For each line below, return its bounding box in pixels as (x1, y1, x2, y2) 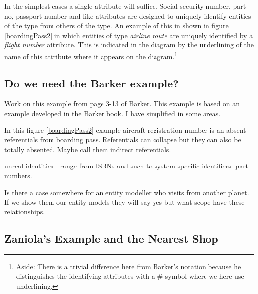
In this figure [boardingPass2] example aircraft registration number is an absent (4, 125, 246, 135)
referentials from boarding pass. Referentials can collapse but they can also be (4, 134, 241, 145)
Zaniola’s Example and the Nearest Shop (4, 230, 218, 246)
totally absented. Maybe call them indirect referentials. (4, 144, 171, 154)
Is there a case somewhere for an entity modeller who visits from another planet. (4, 187, 249, 197)
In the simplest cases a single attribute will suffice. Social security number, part (4, 1, 246, 11)
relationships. (4, 206, 45, 216)
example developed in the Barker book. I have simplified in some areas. (4, 108, 221, 119)
